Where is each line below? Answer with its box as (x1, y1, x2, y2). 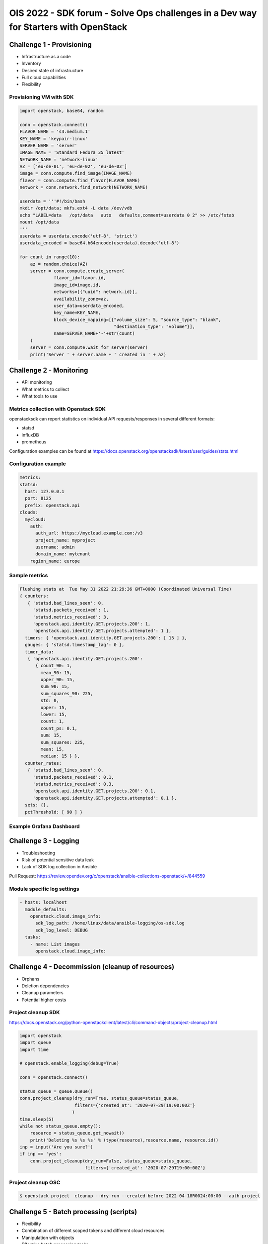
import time (19, 1046, 49, 1052)
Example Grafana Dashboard (9, 823, 80, 829)
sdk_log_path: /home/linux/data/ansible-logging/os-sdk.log (35, 921, 185, 926)
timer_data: (25, 649, 54, 654)
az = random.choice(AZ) (30, 261, 88, 267)
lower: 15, (40, 712, 67, 718)
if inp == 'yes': (19, 1151, 62, 1157)
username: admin (35, 544, 75, 550)
